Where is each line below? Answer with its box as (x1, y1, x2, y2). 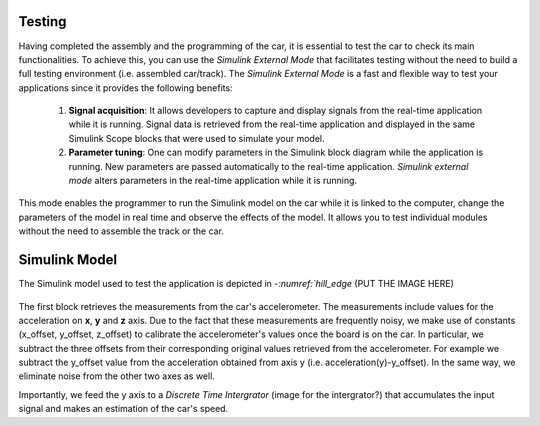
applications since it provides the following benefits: (18, 81, 234, 94)
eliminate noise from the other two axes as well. (18, 370, 215, 382)
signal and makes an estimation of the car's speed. (18, 403, 229, 415)
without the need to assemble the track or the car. (18, 225, 225, 237)
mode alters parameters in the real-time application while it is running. (68, 175, 358, 187)
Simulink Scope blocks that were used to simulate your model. (68, 132, 325, 144)
